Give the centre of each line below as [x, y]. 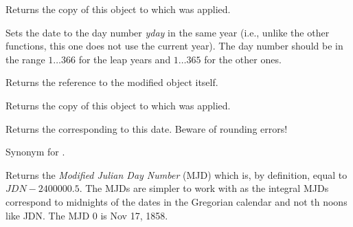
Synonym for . [35, 152]
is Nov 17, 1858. [134, 215]
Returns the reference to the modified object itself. [112, 82]
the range [25, 59]
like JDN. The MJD [48, 215]
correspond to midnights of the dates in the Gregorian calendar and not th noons [176, 201]
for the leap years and [125, 59]
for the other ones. [243, 59]
